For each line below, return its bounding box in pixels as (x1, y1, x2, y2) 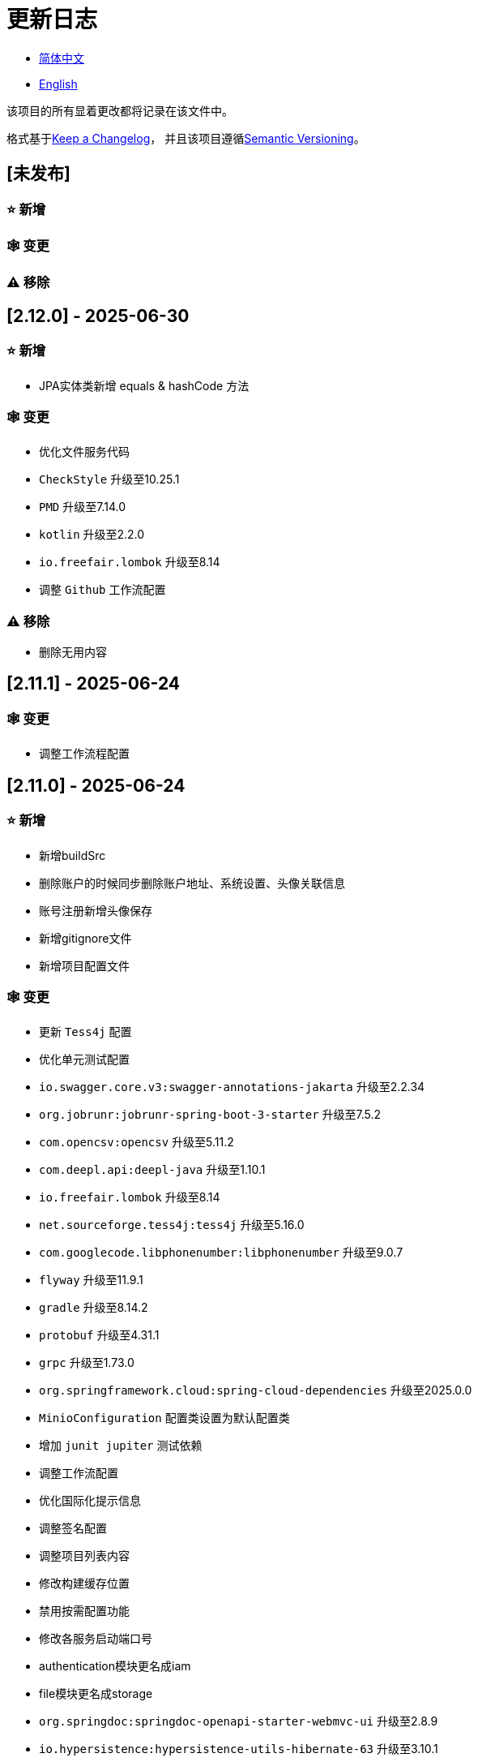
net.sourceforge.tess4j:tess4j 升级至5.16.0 (39, 1218, 305, 1232)
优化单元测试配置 (39, 1052, 130, 1067)
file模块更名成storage (39, 1687, 153, 1701)
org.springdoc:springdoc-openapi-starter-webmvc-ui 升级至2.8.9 (39, 1714, 438, 1729)
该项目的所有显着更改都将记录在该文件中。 (6, 103, 233, 118)
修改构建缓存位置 (39, 1576, 130, 1591)
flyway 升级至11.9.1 (39, 1273, 143, 1287)
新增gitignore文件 (39, 930, 132, 945)
